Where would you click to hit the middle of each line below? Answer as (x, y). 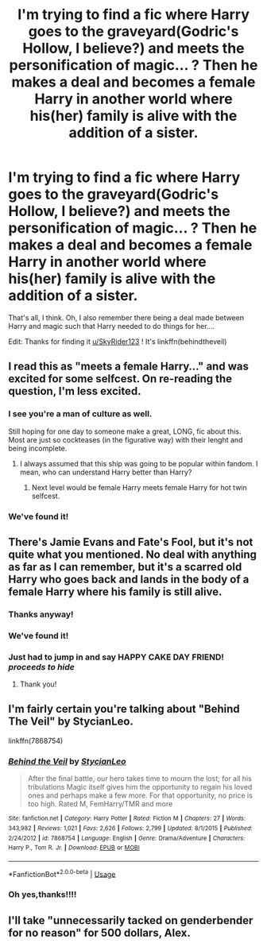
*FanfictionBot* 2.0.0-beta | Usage (62, 873)
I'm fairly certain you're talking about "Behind (124, 709)
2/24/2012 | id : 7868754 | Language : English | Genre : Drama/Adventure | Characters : (127, 838)
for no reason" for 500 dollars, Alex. (99, 932)
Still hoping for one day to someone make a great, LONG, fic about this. (125, 431)
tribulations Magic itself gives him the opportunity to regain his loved (140, 787)
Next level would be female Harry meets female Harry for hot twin (139, 487)
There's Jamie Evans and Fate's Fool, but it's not (131, 542)
